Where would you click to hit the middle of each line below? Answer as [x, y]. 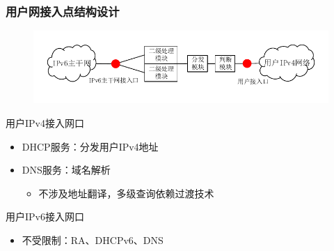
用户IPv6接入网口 [45, 216]
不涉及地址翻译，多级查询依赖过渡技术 [126, 193]
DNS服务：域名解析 [66, 170]
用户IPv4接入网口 [45, 122]
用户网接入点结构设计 [63, 11]
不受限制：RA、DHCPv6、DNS [93, 239]
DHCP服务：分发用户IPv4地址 [90, 146]
